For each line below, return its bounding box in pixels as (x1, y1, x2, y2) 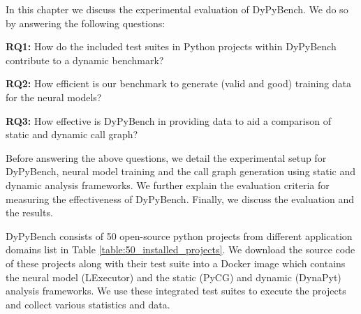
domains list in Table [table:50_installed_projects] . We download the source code (6, 242, 355, 257)
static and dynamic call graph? (6, 127, 138, 142)
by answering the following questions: (6, 15, 165, 30)
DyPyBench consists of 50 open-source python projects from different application (6, 228, 353, 243)
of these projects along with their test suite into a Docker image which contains (6, 255, 346, 270)
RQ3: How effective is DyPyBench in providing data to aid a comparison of (6, 113, 331, 128)
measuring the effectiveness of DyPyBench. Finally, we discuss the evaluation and (6, 191, 355, 206)
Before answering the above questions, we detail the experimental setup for (6, 150, 327, 165)
